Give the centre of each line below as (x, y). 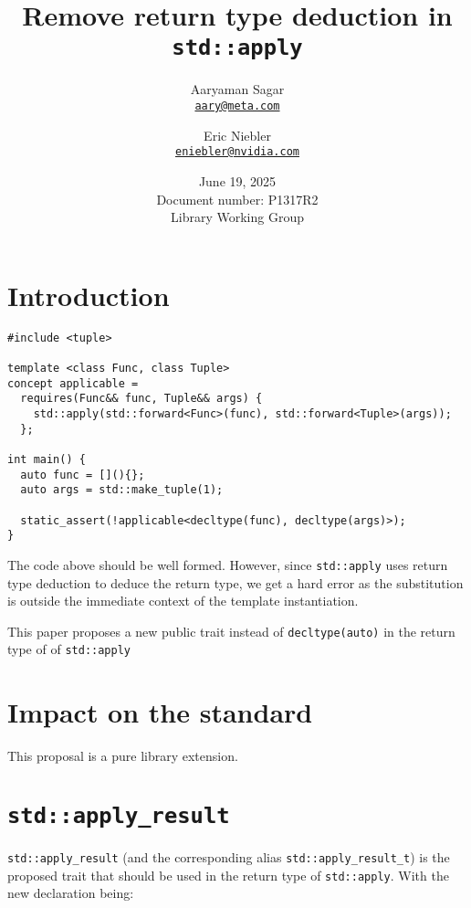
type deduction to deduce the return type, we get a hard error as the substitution (235, 582)
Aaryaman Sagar (237, 89)
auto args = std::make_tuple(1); (122, 490)
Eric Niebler (237, 135)
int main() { (47, 459)
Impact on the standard (160, 712)
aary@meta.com (237, 106)
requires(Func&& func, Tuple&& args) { (141, 399)
